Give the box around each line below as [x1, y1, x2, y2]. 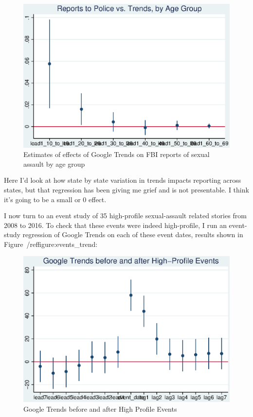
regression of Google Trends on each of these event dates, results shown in [22, 229, 243, 240]
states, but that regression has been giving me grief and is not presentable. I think [4, 185, 249, 195]
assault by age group [23, 158, 85, 169]
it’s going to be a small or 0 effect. [4, 194, 107, 204]
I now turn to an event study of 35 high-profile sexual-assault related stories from [4, 210, 247, 221]
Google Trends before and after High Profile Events [23, 403, 177, 414]
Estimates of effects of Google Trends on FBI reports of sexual [23, 149, 210, 159]
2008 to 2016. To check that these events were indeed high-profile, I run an [4, 220, 227, 230]
